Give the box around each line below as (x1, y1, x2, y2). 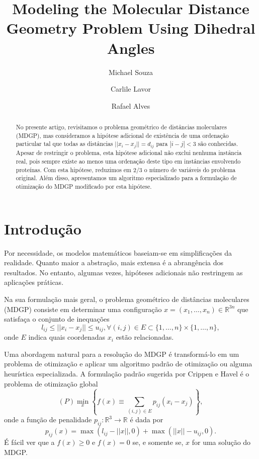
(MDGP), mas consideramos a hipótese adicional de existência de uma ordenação (16, 131, 229, 139)
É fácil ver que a (4, 436, 55, 447)
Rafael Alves (111, 100, 150, 111)
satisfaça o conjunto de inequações (4, 314, 110, 324)
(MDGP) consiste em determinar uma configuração (4, 303, 162, 314)
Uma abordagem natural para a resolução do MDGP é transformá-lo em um (4, 348, 239, 359)
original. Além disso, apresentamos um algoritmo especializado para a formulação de (16, 174, 237, 182)
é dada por (130, 414, 163, 425)
